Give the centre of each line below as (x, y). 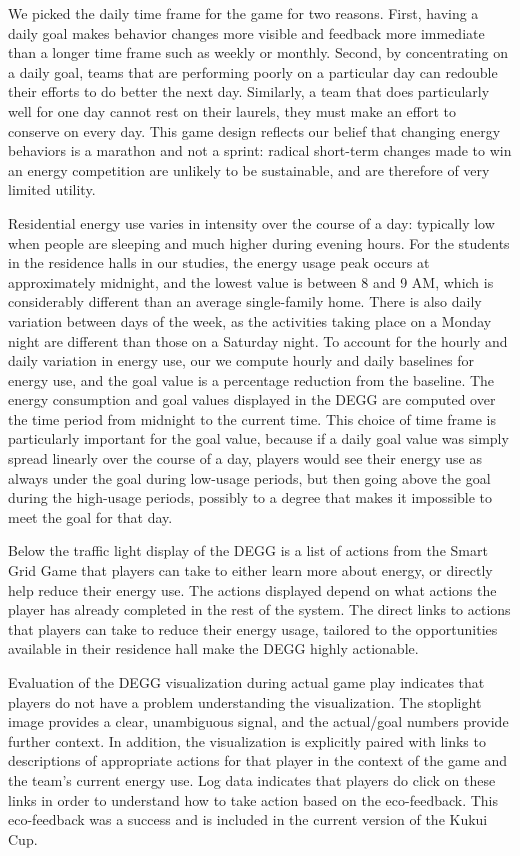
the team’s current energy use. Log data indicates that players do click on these (252, 779)
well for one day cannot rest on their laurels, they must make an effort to (232, 110)
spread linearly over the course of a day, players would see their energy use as (245, 458)
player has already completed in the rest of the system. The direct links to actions (259, 609)
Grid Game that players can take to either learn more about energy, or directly (250, 570)
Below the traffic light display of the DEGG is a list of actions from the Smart (248, 550)
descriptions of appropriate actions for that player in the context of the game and (257, 760)
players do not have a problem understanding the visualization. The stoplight (245, 701)
